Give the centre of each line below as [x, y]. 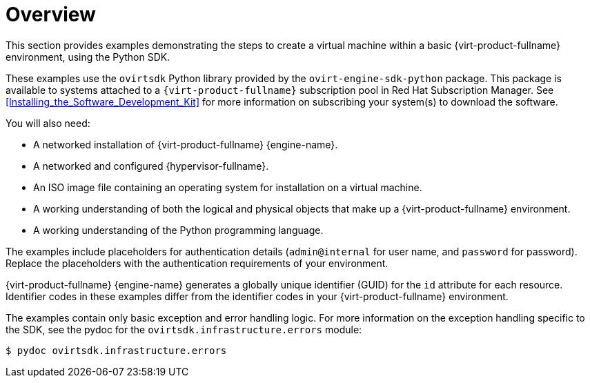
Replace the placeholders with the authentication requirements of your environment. [197, 263]
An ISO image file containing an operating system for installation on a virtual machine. [228, 187]
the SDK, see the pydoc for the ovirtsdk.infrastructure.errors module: [184, 329]
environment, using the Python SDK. [88, 57]
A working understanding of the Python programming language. [178, 230]
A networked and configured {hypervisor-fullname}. [151, 166]
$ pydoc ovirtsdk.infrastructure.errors [116, 350]
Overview [51, 14]
